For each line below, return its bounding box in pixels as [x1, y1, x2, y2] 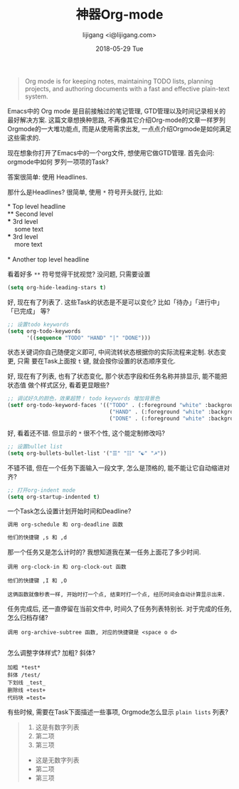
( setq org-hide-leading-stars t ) [7, 284, 107, 291]
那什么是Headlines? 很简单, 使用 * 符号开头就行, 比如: [7, 187, 164, 196]
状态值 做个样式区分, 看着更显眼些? [7, 381, 110, 389]
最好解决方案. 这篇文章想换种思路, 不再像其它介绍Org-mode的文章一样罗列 [7, 115, 226, 124]
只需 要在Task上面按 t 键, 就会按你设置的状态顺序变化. [16, 357, 176, 366]
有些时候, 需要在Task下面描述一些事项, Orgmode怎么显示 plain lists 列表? [7, 708, 229, 716]
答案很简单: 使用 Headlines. [7, 172, 87, 181]
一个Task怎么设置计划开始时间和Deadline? [7, 507, 132, 515]
